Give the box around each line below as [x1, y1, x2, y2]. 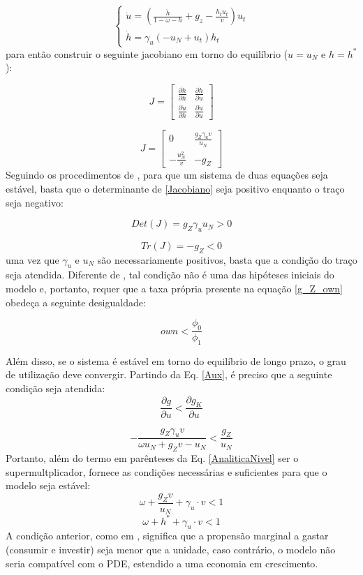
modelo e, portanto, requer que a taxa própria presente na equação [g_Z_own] [6, 281, 343, 296]
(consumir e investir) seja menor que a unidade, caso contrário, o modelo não [6, 542, 336, 557]
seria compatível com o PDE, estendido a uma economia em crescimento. [6, 555, 318, 570]
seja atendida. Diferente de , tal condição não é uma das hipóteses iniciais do [6, 267, 334, 282]
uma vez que [6, 252, 59, 267]
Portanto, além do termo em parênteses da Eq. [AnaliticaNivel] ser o [6, 451, 299, 465]
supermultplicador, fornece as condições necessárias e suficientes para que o [6, 464, 327, 479]
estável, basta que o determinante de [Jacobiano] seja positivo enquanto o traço [6, 181, 345, 195]
